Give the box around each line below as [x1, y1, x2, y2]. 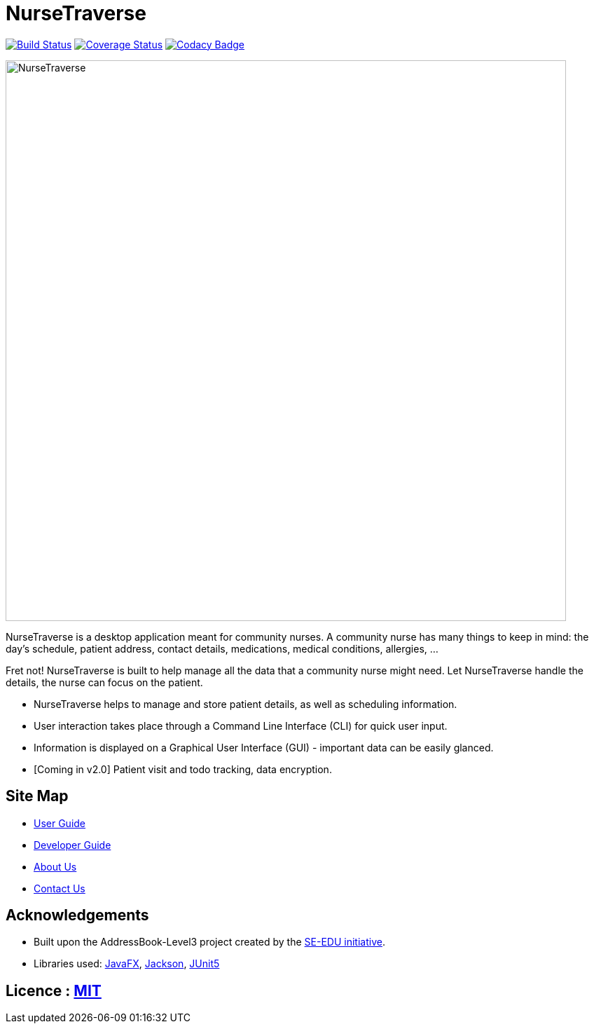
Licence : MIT [6, 981, 102, 1000]
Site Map [6, 787, 69, 805]
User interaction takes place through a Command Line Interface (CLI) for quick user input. [34, 719, 448, 732]
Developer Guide [34, 838, 111, 851]
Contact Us [34, 882, 85, 894]
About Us [34, 860, 77, 873]
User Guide [34, 817, 86, 829]
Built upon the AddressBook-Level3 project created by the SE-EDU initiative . [34, 936, 385, 948]
